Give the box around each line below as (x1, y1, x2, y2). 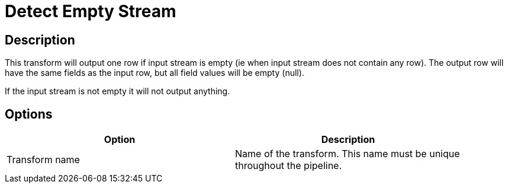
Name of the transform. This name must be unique (235, 148, 460, 160)
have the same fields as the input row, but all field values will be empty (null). (5, 68, 304, 78)
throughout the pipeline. (235, 160, 342, 172)
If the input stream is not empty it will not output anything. (5, 86, 230, 97)
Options (5, 106, 53, 122)
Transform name (7, 154, 80, 166)
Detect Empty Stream (5, 1, 176, 21)
